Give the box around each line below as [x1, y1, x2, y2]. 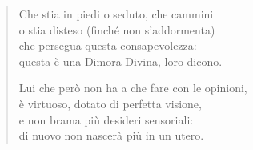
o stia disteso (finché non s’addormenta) [18, 21, 215, 38]
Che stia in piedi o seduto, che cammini [18, 6, 214, 22]
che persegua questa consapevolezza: [18, 37, 197, 54]
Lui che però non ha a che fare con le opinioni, [18, 79, 247, 96]
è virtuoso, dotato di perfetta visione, [18, 95, 202, 111]
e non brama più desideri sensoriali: [18, 111, 194, 128]
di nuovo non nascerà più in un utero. [18, 127, 204, 144]
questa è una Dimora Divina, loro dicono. [18, 52, 223, 69]
